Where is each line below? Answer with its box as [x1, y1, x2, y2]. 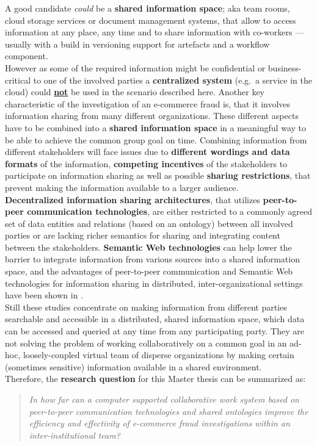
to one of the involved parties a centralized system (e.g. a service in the [33, 73, 312, 86]
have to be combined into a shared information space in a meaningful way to [5, 121, 306, 134]
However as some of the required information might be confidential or [5, 61, 266, 74]
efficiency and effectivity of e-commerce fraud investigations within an [29, 417, 290, 430]
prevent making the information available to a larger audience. [5, 181, 239, 193]
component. [5, 49, 48, 62]
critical [5, 73, 31, 86]
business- [268, 61, 302, 74]
